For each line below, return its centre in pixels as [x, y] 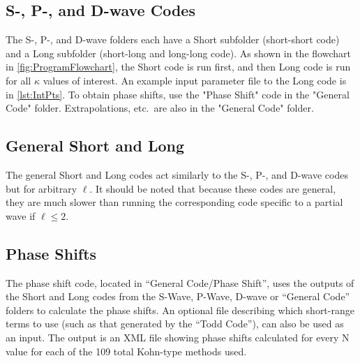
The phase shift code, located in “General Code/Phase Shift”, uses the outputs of [180, 282]
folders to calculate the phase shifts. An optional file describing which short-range [180, 310]
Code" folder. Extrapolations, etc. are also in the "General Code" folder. [160, 108]
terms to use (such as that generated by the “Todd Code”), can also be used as [175, 324]
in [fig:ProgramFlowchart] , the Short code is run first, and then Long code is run [178, 67]
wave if [21, 215]
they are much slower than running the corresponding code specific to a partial [174, 202]
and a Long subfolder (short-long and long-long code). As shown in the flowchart [178, 53]
